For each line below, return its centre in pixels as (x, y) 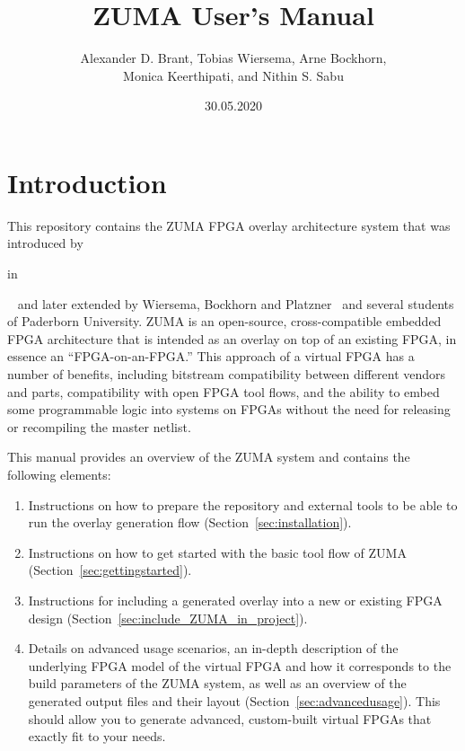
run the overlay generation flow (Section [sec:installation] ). (190, 522)
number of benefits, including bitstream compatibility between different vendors (227, 374)
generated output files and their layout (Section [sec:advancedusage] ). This (234, 700)
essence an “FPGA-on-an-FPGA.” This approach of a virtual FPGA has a (211, 356)
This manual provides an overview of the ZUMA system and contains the (209, 457)
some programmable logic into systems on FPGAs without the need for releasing (229, 409)
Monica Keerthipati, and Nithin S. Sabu (233, 75)
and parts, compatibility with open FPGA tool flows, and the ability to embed (224, 391)
